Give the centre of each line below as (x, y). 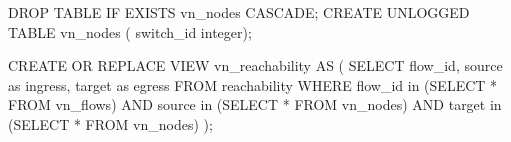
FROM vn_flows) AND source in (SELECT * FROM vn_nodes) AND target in (255, 104)
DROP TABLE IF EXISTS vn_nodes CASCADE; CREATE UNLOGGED (239, 12)
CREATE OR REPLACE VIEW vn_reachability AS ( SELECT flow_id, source (255, 65)
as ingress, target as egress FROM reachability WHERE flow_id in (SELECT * (253, 84)
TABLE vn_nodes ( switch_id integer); (130, 31)
